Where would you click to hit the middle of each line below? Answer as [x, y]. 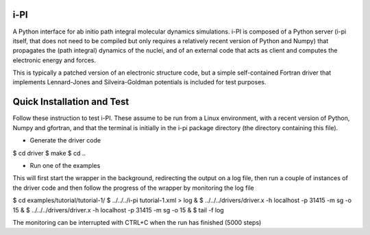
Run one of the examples [65, 165]
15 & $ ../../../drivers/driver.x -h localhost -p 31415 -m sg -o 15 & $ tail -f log [118, 210]
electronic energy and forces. [54, 60]
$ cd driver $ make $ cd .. [49, 153]
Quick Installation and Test [71, 102]
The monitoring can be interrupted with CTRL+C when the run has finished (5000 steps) [137, 222]
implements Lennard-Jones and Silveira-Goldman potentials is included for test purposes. [139, 82]
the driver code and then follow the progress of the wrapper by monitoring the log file [134, 188]
